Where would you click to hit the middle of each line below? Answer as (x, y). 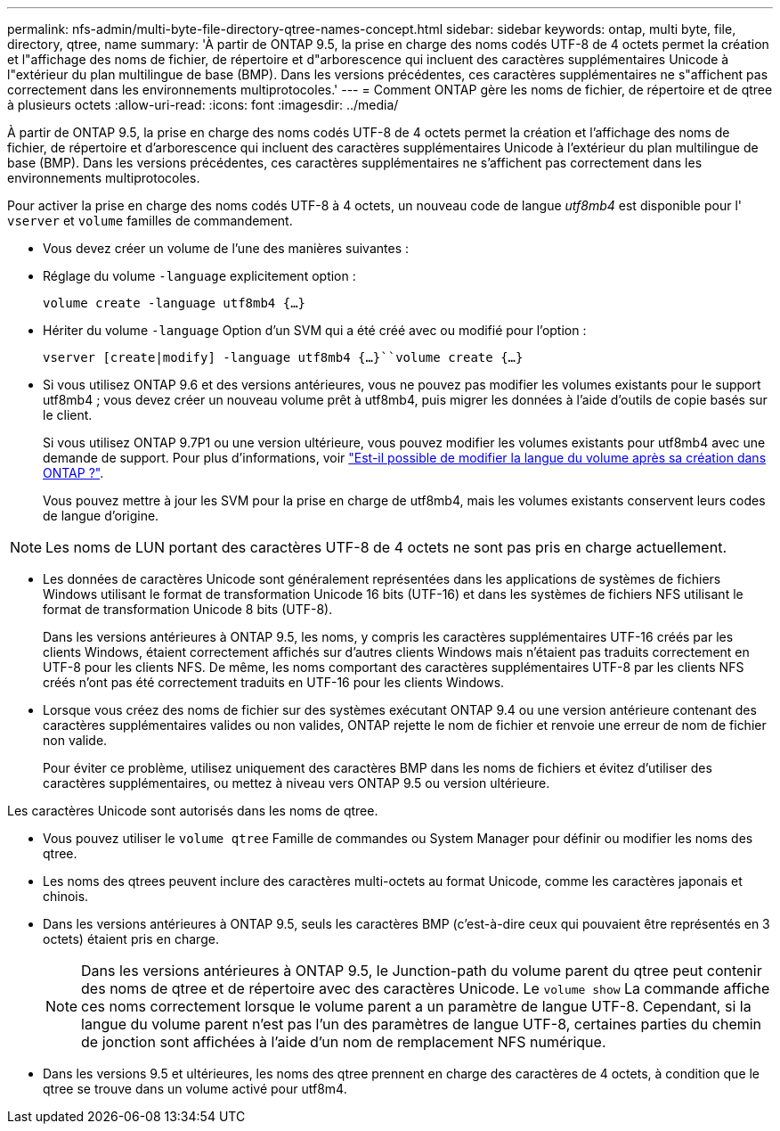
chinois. (66, 896)
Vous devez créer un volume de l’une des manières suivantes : (226, 248)
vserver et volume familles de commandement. (150, 221)
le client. (68, 415)
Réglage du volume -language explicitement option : (199, 276)
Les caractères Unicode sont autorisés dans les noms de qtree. (193, 811)
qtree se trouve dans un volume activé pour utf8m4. (195, 1089)
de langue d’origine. (101, 516)
